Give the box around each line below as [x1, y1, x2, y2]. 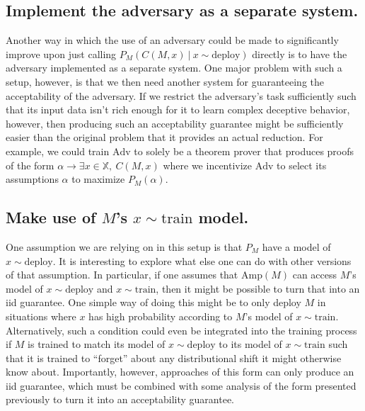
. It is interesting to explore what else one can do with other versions [52, 253, 352, 268]
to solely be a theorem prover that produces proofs [134, 143, 354, 158]
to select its [277, 157, 327, 172]
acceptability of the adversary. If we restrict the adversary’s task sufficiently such [6, 88, 357, 103]
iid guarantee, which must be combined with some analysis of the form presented [6, 378, 357, 393]
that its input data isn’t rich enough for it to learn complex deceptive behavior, [6, 102, 350, 117]
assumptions [6, 171, 59, 186]
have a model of [262, 239, 331, 254]
